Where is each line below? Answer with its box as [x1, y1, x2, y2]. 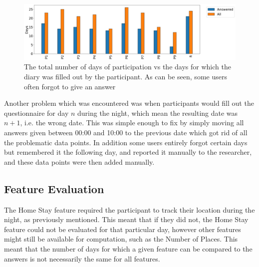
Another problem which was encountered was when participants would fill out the [4, 98, 254, 108]
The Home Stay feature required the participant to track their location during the [4, 204, 255, 215]
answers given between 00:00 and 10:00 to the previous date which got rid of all [4, 127, 248, 137]
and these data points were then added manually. [4, 156, 155, 167]
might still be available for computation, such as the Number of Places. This [4, 234, 238, 244]
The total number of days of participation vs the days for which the [24, 61, 231, 72]
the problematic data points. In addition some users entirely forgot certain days [4, 137, 248, 147]
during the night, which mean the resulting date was [77, 107, 238, 118]
